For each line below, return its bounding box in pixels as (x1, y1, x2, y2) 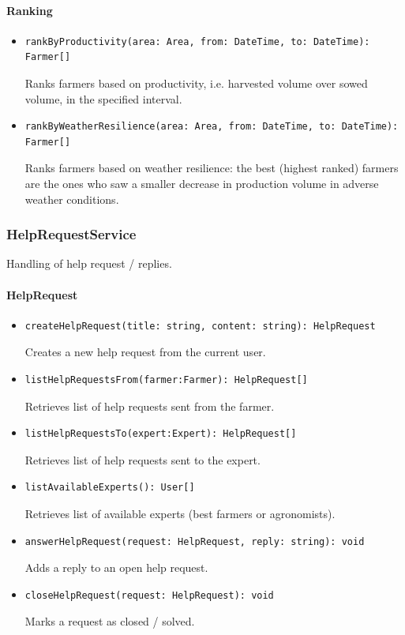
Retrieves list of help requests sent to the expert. (24, 451, 261, 468)
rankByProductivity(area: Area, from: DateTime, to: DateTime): (24, 36, 370, 47)
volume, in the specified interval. (24, 90, 182, 107)
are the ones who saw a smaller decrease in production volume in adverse (24, 175, 379, 191)
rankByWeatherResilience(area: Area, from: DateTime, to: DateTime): (24, 121, 399, 133)
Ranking (6, 2, 53, 18)
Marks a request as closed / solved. (24, 613, 195, 629)
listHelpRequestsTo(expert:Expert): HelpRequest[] (24, 428, 297, 440)
